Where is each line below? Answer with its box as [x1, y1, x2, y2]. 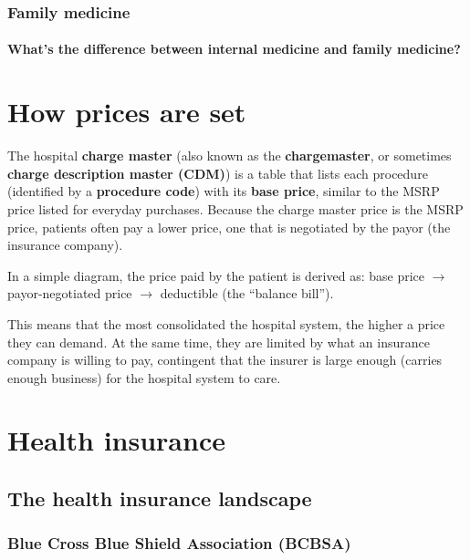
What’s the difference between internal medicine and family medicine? [7, 39, 461, 58]
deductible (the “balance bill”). [160, 284, 334, 303]
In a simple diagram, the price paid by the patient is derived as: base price [7, 265, 425, 285]
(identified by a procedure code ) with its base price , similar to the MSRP [7, 181, 440, 201]
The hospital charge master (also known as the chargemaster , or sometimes [7, 146, 452, 165]
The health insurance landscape [7, 484, 312, 513]
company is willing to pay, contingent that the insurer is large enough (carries [7, 350, 443, 369]
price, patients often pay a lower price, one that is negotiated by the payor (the [7, 217, 451, 236]
